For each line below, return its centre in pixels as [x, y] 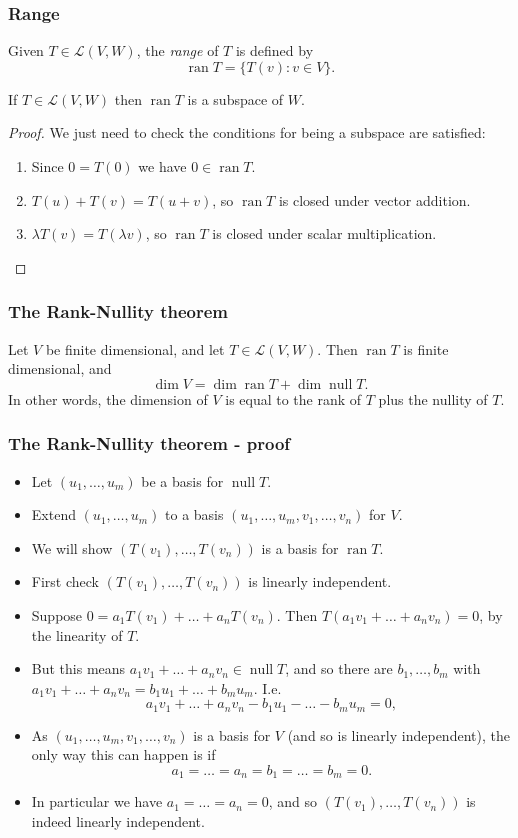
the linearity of [77, 634]
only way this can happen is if [123, 754]
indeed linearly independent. [118, 821]
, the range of [177, 50]
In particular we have [97, 801]
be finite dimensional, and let [135, 348]
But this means [78, 668]
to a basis [194, 514]
